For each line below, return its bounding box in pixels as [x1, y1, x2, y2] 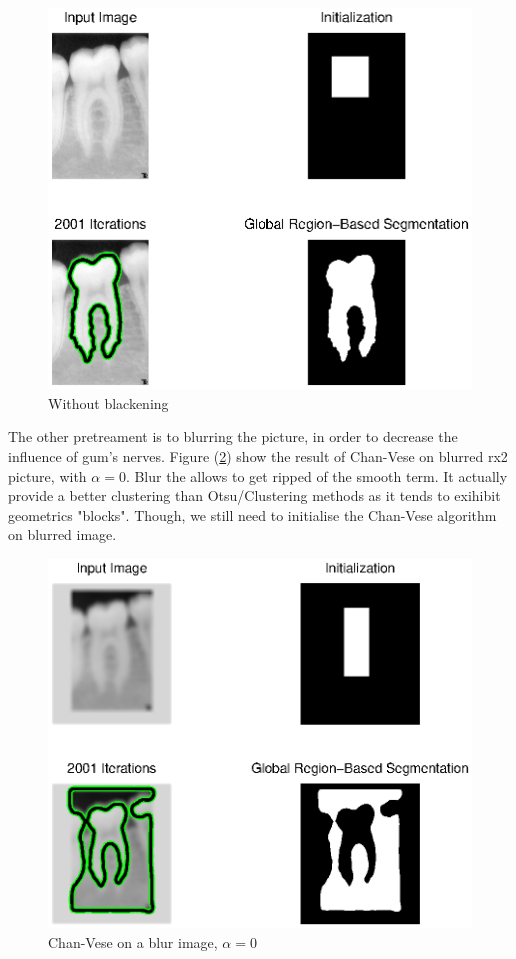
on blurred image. [8, 524, 117, 545]
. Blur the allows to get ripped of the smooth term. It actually [125, 465, 508, 486]
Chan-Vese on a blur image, [48, 931, 218, 952]
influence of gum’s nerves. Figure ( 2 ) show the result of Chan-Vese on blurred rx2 [8, 445, 508, 466]
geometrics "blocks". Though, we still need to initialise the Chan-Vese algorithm [8, 504, 497, 525]
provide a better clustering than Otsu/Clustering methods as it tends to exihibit [8, 485, 501, 506]
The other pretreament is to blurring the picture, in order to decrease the [8, 426, 458, 447]
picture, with [8, 465, 87, 486]
